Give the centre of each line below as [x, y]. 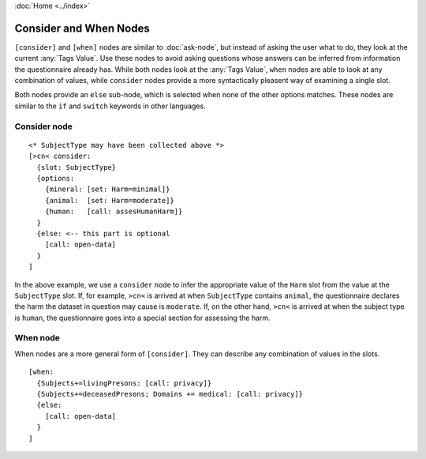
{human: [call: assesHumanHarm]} [114, 212]
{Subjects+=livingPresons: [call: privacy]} [124, 383]
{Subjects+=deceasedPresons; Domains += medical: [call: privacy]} [170, 394]
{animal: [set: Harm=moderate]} [110, 200]
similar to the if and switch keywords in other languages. [110, 106]
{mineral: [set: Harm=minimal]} [107, 189]
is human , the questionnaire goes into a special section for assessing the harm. [143, 318]
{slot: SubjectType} [77, 167]
